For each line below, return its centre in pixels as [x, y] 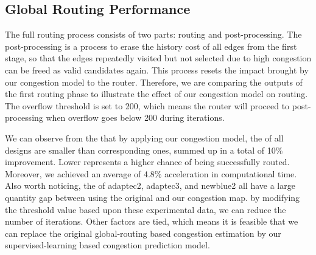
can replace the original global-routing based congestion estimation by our [143, 233]
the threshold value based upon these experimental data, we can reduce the [146, 209]
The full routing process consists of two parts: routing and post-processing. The [153, 34]
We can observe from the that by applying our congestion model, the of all [144, 138]
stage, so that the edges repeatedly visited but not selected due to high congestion [158, 58]
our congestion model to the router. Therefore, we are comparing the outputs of [154, 82]
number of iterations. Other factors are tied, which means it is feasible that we [152, 221]
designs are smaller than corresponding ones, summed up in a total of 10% [144, 150]
